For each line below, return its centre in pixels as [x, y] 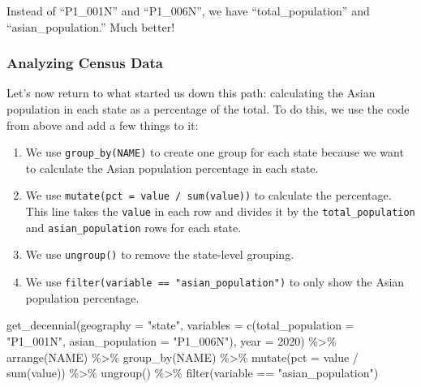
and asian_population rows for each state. [133, 227]
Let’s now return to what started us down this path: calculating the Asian [191, 93]
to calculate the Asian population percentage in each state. [172, 168]
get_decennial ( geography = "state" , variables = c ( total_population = [180, 325]
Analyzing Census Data [85, 63]
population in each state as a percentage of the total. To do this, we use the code [208, 109]
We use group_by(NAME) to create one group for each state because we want [215, 152]
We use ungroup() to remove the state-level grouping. [160, 254]
